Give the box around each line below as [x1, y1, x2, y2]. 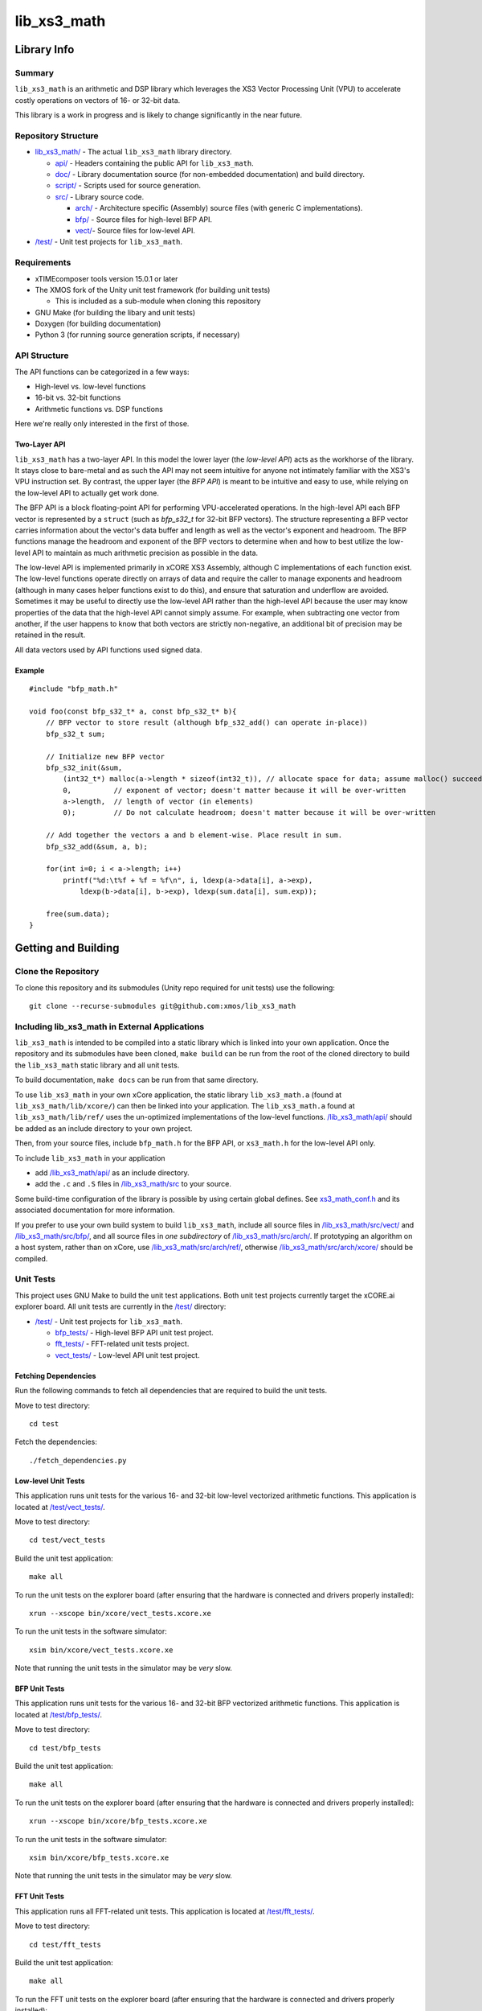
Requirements [14, 257, 71, 269]
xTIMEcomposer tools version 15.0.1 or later [35, 273, 178, 283]
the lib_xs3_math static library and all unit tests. [14, 1060, 180, 1070]
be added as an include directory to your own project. [14, 1123, 193, 1133]
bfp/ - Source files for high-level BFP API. [75, 214, 213, 224]
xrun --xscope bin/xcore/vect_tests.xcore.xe [29, 1609, 212, 1618]
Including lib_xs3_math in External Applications [14, 1021, 205, 1032]
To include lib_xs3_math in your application [14, 1153, 165, 1162]
